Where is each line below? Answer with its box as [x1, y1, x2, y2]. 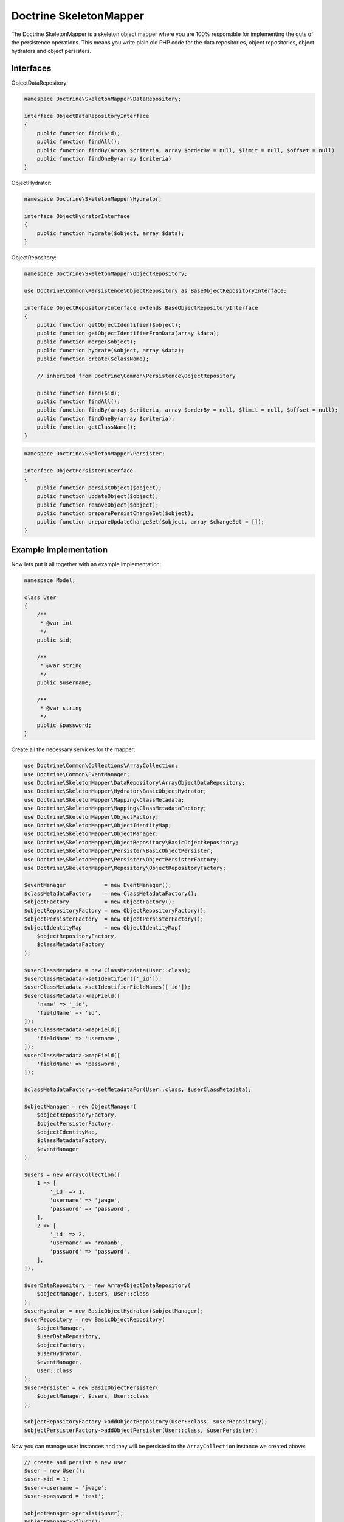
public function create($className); [36, 356, 150, 362]
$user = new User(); [24, 1467, 85, 1475]
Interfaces [11, 63, 52, 74]
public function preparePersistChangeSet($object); [36, 510, 194, 517]
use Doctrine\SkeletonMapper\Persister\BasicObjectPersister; [24, 847, 213, 855]
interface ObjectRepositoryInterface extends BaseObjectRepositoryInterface [24, 304, 258, 311]
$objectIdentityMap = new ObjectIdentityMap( [24, 924, 182, 931]
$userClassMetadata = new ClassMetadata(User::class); [24, 967, 191, 973]
